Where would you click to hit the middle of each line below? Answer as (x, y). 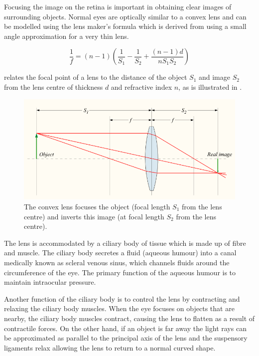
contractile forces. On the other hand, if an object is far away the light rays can (125, 328)
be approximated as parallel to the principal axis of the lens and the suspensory (126, 338)
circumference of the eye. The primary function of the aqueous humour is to (120, 272)
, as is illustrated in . (210, 87)
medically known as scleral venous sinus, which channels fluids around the (117, 262)
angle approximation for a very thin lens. (66, 36)
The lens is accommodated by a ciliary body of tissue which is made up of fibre (125, 243)
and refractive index (141, 87)
